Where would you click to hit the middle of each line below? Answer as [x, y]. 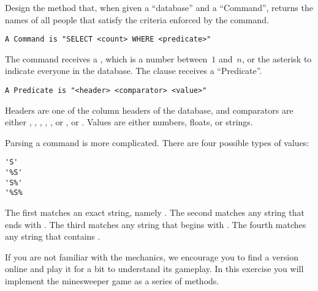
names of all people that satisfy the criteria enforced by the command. [137, 19]
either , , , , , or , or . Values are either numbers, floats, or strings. [129, 122]
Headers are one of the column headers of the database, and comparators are [149, 110]
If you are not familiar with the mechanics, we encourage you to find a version [152, 256]
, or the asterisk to [277, 58]
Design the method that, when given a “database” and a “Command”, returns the [159, 7]
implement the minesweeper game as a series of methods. [112, 281]
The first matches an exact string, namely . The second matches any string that [155, 212]
